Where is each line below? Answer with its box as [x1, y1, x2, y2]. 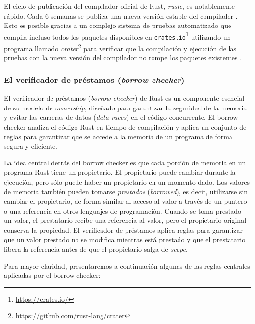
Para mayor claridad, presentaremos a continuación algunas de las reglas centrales [4, 260, 250, 270]
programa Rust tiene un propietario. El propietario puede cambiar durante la [4, 167, 236, 177]
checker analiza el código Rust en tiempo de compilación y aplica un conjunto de [4, 121, 247, 132]
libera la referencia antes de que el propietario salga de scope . [4, 244, 188, 254]
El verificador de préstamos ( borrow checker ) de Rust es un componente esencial [4, 93, 245, 103]
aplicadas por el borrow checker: [4, 270, 101, 280]
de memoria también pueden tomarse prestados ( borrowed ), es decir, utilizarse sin [4, 186, 248, 196]
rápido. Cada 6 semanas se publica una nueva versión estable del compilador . [4, 10, 238, 21]
